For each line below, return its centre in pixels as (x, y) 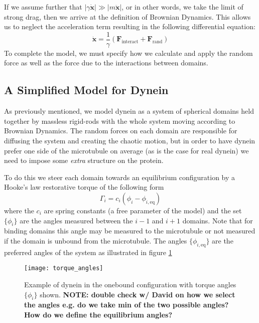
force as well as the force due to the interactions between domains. (106, 63)
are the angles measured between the (76, 220)
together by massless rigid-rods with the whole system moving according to (120, 120)
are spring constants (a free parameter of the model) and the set (143, 210)
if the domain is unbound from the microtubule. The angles (96, 240)
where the (19, 210)
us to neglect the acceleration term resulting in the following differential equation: (130, 26)
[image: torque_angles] (64, 268)
